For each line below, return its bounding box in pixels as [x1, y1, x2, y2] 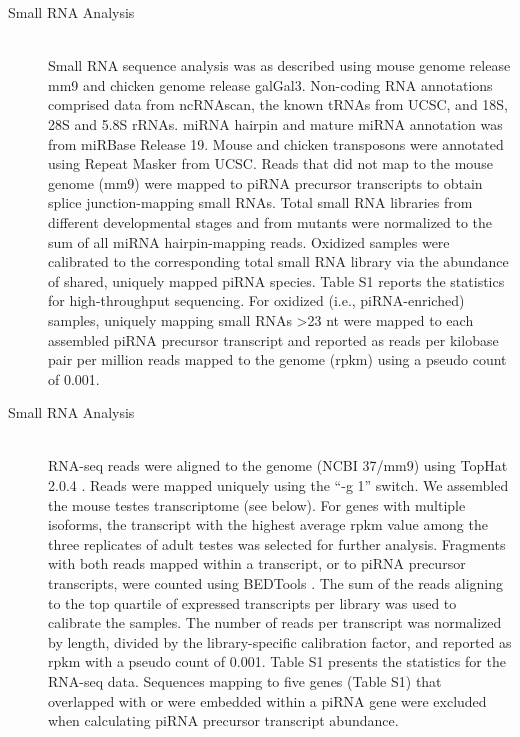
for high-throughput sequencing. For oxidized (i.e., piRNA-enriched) [48, 290, 465, 311]
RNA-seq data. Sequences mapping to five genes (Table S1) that [48, 671, 442, 691]
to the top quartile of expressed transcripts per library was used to [48, 592, 457, 613]
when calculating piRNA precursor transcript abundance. [48, 710, 399, 731]
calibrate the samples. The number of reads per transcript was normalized [48, 612, 502, 633]
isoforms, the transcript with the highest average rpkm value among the [48, 514, 488, 535]
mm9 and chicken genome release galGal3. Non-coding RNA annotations [48, 74, 493, 95]
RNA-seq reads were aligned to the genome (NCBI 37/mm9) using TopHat [48, 455, 508, 476]
